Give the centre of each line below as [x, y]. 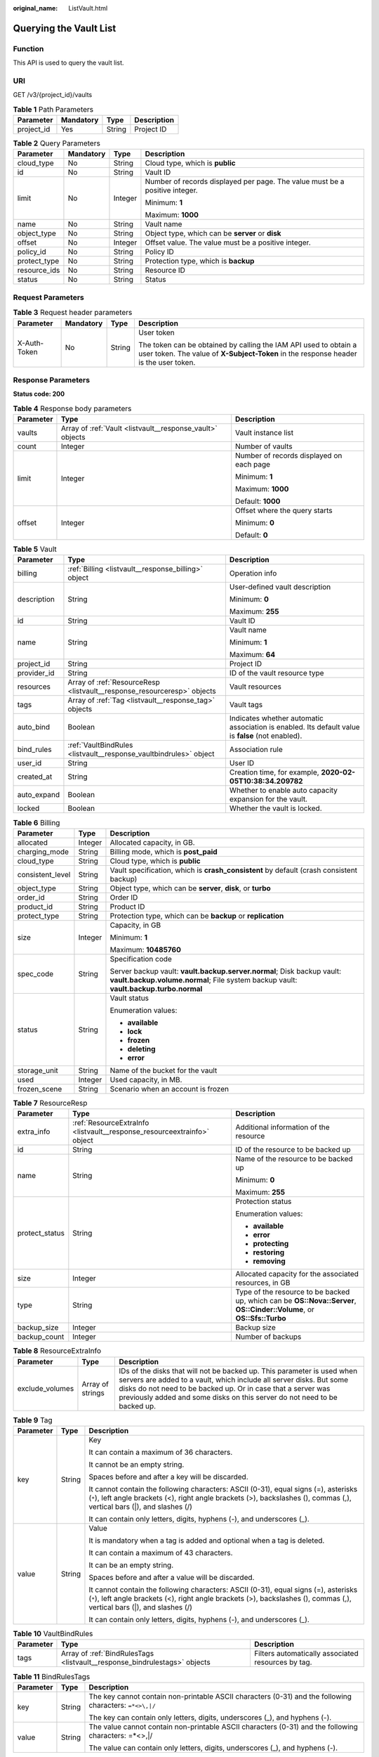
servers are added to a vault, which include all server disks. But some [234, 1380]
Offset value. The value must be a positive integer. [228, 242]
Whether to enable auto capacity [284, 791]
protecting [271, 1244]
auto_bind [34, 727]
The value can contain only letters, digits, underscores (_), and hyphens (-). [213, 1748]
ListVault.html [88, 8]
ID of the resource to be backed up [293, 1150]
